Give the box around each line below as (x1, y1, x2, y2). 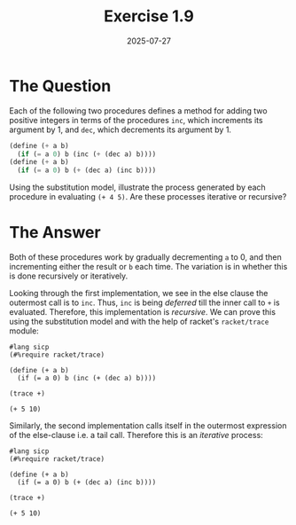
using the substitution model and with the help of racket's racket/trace (9, 317, 269, 327)
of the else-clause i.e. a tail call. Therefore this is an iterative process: (9, 430, 263, 441)
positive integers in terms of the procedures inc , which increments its (9, 114, 263, 125)
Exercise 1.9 (103, 6, 195, 27)
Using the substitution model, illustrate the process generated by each (9, 182, 266, 192)
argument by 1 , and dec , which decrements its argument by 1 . (9, 124, 232, 135)
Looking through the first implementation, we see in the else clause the (9, 288, 269, 299)
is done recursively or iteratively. (9, 270, 129, 281)
